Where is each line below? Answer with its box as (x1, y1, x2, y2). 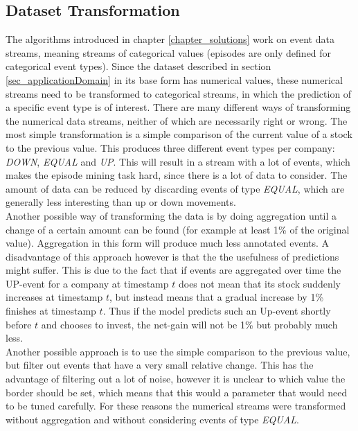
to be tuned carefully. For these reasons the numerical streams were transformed (6, 398, 346, 413)
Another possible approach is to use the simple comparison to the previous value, (6, 344, 350, 358)
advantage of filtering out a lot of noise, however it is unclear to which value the (6, 371, 346, 386)
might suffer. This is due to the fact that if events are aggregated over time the (6, 263, 341, 277)
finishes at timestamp (6, 304, 96, 318)
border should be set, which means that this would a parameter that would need (6, 385, 348, 399)
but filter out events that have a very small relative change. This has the (6, 358, 314, 372)
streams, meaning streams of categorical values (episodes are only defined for (6, 45, 332, 60)
